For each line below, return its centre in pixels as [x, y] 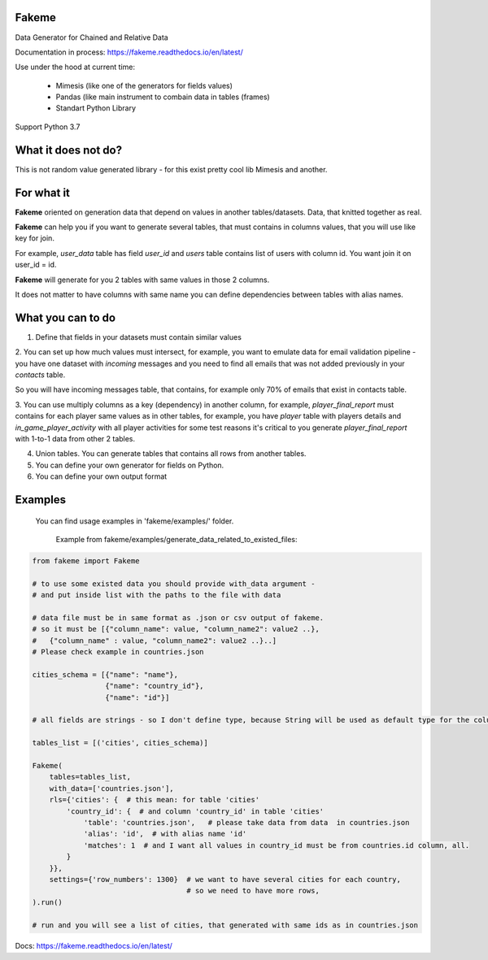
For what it [43, 192]
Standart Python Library [96, 108]
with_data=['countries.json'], [111, 788]
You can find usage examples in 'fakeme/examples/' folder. [135, 521]
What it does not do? [68, 150]
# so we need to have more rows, [253, 891]
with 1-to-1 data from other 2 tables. [75, 439]
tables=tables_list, [90, 777]
